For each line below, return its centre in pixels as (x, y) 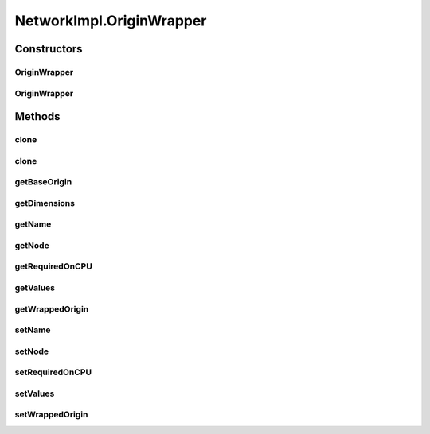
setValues (35, 393)
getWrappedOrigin (52, 308)
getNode (32, 245)
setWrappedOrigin (51, 415)
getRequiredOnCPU (54, 266)
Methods (37, 116)
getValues (35, 288)
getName (33, 224)
